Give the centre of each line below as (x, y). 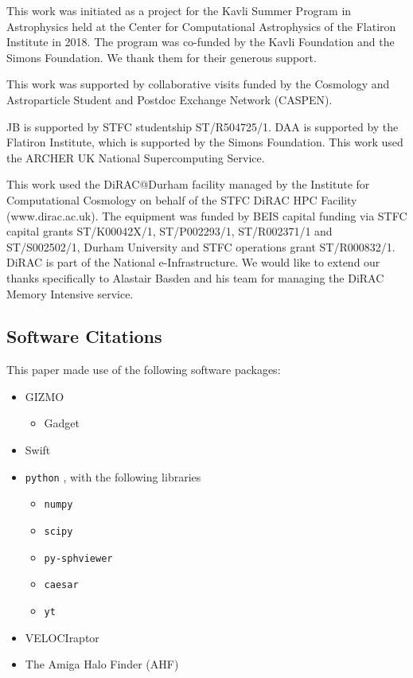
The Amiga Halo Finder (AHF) (102, 664)
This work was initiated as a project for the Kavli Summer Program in (179, 10)
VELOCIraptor (62, 637)
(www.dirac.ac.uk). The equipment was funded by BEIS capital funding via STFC (207, 215)
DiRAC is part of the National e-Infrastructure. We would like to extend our (193, 262)
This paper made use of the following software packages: (144, 370)
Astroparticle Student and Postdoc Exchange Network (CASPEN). (169, 99)
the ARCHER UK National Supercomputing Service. (136, 157)
